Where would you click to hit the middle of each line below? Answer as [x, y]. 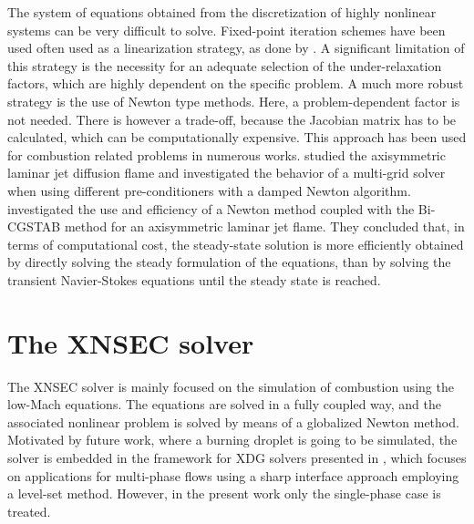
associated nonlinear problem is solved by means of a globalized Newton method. [233, 421]
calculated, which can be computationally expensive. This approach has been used [237, 137]
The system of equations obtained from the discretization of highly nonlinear [222, 12]
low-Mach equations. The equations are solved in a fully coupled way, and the [224, 404]
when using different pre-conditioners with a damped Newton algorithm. [209, 190]
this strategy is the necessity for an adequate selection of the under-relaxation [225, 65]
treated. [29, 511]
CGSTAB [34, 226]
